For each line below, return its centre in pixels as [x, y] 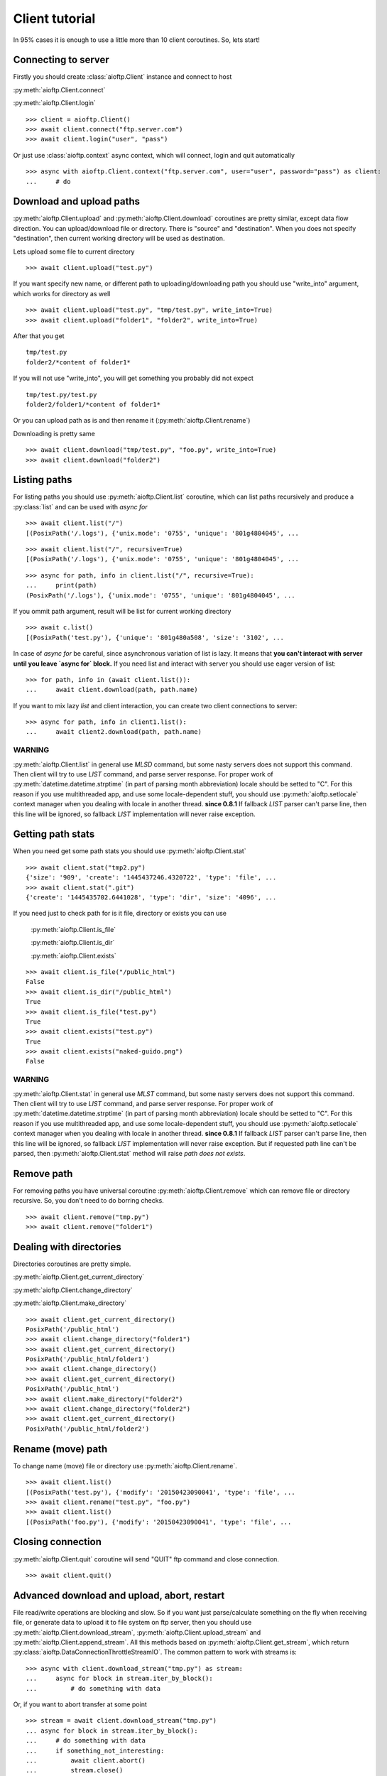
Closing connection [58, 1542]
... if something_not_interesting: [95, 1750]
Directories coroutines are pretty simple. [72, 1264]
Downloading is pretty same [54, 433]
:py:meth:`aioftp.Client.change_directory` [73, 1290]
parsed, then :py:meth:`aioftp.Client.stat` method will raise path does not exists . [129, 1153]
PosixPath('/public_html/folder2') [88, 1429]
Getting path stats [54, 834]
